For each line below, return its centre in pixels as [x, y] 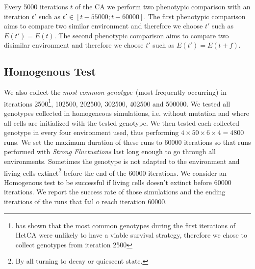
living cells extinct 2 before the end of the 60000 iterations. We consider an [115, 172]
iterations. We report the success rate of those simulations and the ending [115, 192]
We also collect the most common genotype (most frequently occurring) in [115, 92]
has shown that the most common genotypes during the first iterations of [125, 225]
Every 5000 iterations [36, 6]
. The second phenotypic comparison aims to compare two [141, 35]
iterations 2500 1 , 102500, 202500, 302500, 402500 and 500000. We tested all [117, 103]
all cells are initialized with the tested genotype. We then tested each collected [122, 122]
